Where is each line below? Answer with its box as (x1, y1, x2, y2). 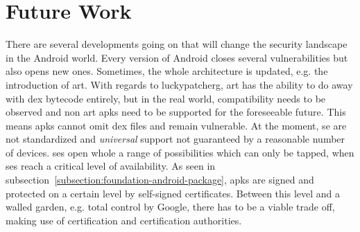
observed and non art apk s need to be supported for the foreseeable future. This (6, 105, 346, 119)
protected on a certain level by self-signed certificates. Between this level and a (6, 186, 340, 200)
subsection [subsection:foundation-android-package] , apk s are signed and (6, 172, 314, 187)
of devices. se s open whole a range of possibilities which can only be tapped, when (6, 145, 354, 159)
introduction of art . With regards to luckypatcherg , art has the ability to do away (6, 77, 353, 91)
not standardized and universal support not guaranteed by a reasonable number (6, 132, 345, 146)
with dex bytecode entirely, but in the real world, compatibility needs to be (6, 91, 326, 105)
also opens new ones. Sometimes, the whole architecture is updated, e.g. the (6, 64, 328, 78)
